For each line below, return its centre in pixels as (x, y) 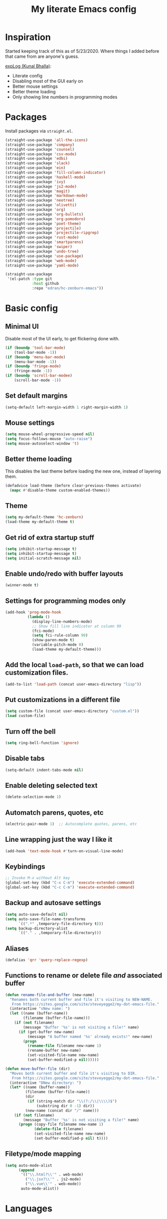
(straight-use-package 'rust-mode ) (42, 238)
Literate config (27, 75)
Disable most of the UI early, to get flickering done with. (62, 338)
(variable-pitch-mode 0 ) (58, 645)
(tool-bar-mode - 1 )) (35, 352)
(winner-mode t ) (22, 585)
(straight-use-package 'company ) (40, 145)
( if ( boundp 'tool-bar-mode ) (35, 348)
